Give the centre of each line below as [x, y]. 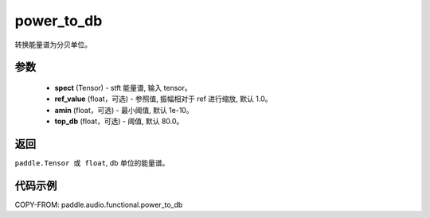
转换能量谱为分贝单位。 [53, 45]
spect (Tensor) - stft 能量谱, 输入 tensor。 [123, 88]
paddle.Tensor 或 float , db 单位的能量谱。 [92, 163]
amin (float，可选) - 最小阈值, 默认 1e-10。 [124, 110]
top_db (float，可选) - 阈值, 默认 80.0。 [119, 121]
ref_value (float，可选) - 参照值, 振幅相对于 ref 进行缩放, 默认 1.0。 [163, 99]
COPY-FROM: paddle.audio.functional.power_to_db [99, 204]
